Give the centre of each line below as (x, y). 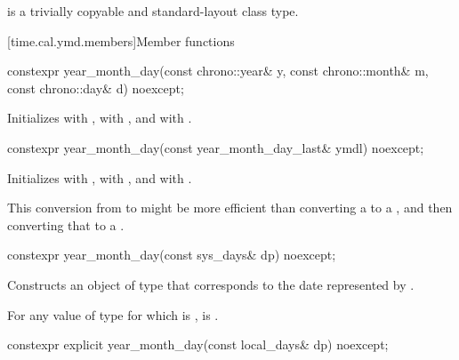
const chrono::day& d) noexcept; (96, 88)
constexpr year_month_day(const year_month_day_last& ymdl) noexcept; (216, 147)
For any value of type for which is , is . (113, 314)
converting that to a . (66, 224)
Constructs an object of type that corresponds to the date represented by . (211, 284)
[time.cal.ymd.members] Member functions (121, 40)
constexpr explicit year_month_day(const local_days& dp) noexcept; (198, 344)
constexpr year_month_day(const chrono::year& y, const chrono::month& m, (218, 71)
